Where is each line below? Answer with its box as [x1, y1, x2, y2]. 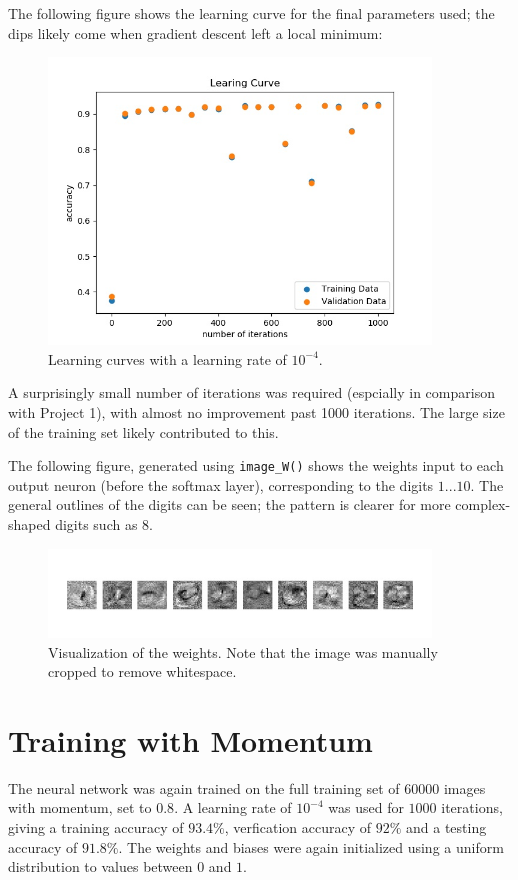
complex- [455, 494, 511, 515]
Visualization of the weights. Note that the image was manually [48, 641, 438, 662]
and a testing [406, 817, 487, 838]
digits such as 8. [55, 514, 153, 534]
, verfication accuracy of [224, 817, 372, 838]
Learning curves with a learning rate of [48, 348, 287, 369]
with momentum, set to [8, 797, 152, 818]
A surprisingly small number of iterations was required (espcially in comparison [8, 382, 495, 403]
